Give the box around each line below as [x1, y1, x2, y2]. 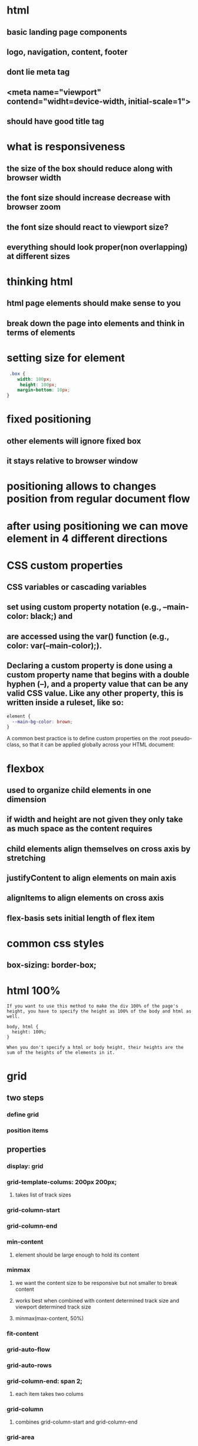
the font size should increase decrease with [6, 193, 171, 203]
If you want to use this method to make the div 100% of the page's [6, 1004, 179, 1009]
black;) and [30, 611, 73, 621]
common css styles [6, 937, 104, 950]
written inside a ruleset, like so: [6, 697, 124, 708]
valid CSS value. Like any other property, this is [6, 688, 184, 699]
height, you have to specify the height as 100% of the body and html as [6, 1008, 192, 1015]
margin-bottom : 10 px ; [17, 387, 70, 393]
